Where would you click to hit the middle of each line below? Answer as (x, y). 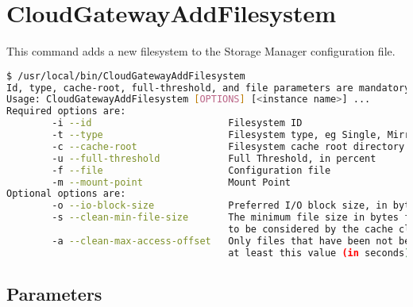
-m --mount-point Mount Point (171, 182)
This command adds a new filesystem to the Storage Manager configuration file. (201, 51)
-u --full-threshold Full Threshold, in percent (214, 158)
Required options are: (66, 111)
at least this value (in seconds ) (319, 253)
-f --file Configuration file (191, 170)
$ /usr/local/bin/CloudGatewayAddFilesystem (126, 76)
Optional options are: (66, 194)
